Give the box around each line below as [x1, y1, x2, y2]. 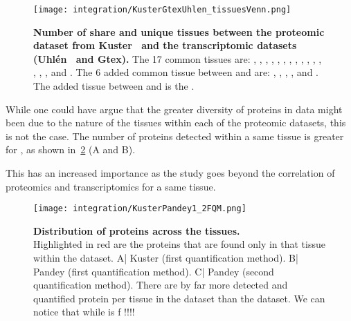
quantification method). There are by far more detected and [33, 278, 288, 292]
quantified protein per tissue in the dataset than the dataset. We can [33, 291, 325, 305]
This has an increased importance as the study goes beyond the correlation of [6, 166, 335, 179]
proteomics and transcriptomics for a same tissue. [6, 179, 216, 193]
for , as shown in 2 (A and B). [6, 142, 136, 157]
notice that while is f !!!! [33, 304, 135, 319]
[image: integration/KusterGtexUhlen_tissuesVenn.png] [33, 5, 291, 14]
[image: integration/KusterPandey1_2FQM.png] [33, 204, 246, 214]
